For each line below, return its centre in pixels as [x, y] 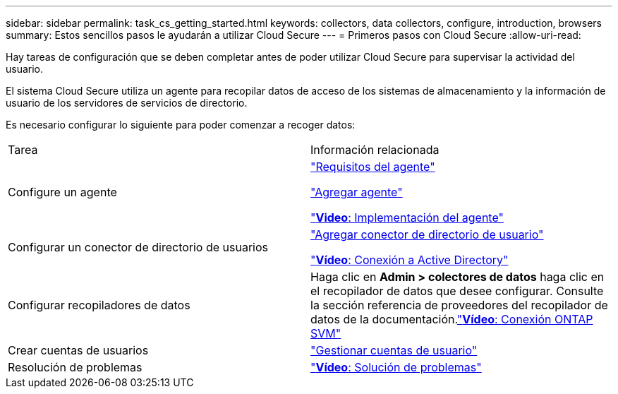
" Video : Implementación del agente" [407, 217]
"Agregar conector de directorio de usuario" [427, 234]
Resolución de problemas [75, 367]
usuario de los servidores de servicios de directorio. [127, 103]
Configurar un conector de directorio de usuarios [138, 247]
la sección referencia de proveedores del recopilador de [459, 305]
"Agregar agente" [357, 192]
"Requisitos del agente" [373, 167]
